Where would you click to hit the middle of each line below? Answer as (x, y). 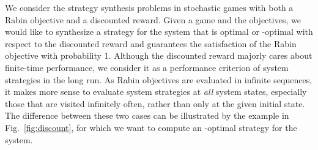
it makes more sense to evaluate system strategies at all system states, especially (156, 92)
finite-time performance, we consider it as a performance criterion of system (147, 67)
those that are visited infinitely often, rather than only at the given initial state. (155, 103)
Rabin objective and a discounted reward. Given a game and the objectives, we (153, 19)
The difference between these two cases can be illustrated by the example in (147, 115)
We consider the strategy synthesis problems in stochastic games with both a (149, 7)
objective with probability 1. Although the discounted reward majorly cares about (159, 55)
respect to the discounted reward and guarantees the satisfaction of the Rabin (151, 43)
